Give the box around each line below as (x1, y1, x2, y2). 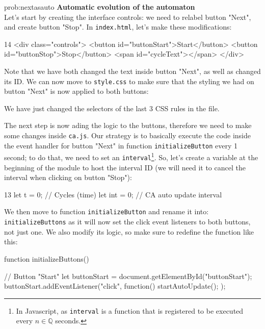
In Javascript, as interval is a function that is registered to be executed (16, 305, 244, 316)
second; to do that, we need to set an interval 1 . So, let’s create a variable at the (4, 150, 258, 163)
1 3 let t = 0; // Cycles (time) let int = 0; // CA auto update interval (4, 189, 222, 199)
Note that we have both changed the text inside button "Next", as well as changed (4, 66, 261, 77)
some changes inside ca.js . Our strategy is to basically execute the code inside (4, 130, 251, 141)
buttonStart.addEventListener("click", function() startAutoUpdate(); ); (4, 281, 226, 291)
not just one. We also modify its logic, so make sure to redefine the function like (4, 226, 254, 237)
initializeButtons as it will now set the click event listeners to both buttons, (4, 216, 251, 227)
